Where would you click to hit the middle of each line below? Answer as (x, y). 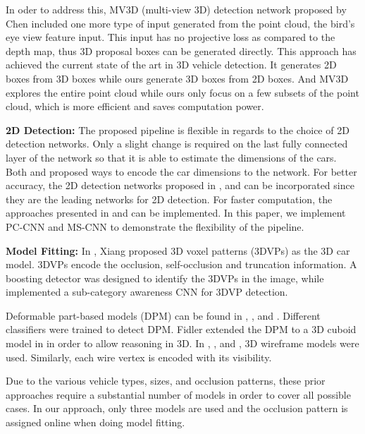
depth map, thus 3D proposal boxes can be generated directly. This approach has (181, 50)
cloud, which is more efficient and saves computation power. (135, 106)
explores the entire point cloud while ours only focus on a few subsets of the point (182, 92)
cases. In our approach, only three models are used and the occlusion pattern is (177, 408)
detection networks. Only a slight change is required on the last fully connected (177, 144)
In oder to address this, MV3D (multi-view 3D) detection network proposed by (176, 9)
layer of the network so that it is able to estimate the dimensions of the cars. (171, 157)
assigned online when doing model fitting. (95, 422)
